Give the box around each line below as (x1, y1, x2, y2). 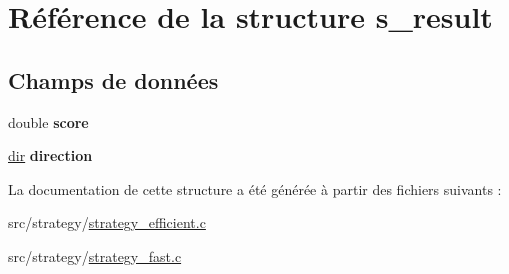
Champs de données (8, 64, 219, 95)
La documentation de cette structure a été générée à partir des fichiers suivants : (8, 178, 502, 199)
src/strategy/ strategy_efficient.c (8, 212, 206, 233)
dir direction (8, 145, 93, 166)
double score (8, 111, 89, 132)
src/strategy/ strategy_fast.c (8, 245, 182, 266)
